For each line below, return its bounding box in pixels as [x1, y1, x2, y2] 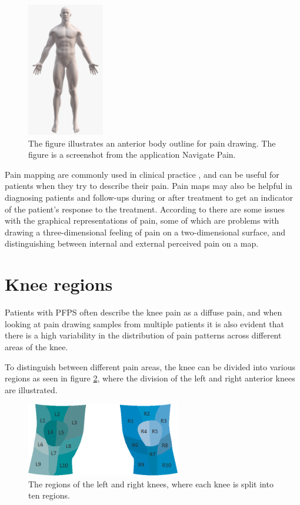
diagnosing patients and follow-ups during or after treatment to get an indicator [5, 191, 294, 204]
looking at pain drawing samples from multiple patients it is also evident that [5, 317, 284, 330]
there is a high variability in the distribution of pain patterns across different [5, 329, 282, 341]
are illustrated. [5, 383, 58, 396]
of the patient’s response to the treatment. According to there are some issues [5, 202, 285, 215]
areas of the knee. [5, 340, 68, 353]
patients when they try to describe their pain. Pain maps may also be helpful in [5, 180, 292, 192]
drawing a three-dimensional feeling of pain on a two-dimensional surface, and [5, 225, 286, 238]
